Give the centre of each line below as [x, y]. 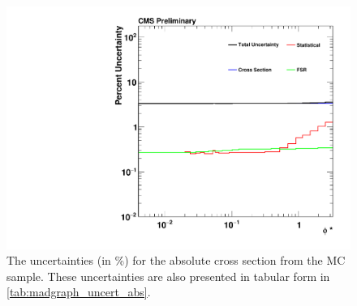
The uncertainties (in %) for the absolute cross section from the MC [176, 260]
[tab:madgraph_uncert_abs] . [79, 292]
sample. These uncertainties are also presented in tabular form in [168, 276]
